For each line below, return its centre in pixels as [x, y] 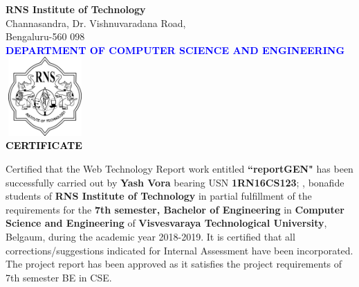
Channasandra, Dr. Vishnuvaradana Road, [96, 23]
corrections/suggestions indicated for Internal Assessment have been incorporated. [179, 250]
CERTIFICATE [44, 145]
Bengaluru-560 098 [45, 36]
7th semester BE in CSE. [59, 277]
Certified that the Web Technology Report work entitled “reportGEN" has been [179, 168]
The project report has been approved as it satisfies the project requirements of [174, 264]
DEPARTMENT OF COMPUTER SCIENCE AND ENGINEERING [175, 50]
